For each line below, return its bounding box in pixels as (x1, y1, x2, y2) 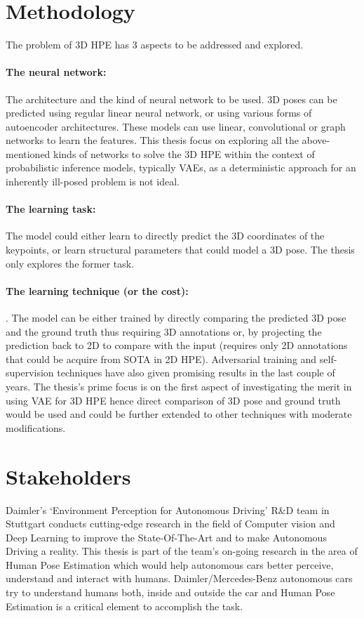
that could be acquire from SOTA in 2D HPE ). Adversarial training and (6, 351, 317, 366)
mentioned (6, 146, 50, 161)
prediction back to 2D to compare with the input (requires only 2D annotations (6, 338, 348, 353)
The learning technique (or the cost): (6, 283, 189, 298)
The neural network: (6, 65, 107, 79)
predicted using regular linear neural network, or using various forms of (6, 105, 312, 120)
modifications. (6, 420, 66, 435)
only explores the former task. (6, 256, 135, 270)
